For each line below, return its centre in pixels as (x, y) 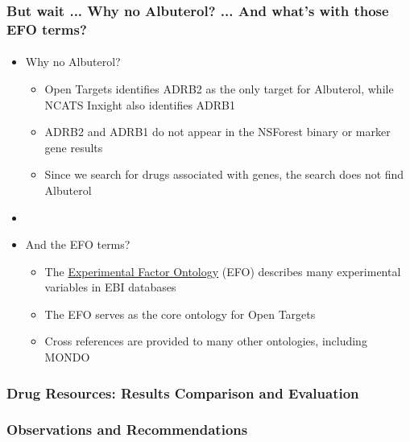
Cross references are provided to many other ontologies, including (206, 341)
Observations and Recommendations (127, 430)
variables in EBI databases (110, 287)
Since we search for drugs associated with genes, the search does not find (224, 174)
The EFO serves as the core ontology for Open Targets (180, 314)
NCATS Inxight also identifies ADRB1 (140, 104)
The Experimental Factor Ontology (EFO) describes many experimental (223, 271)
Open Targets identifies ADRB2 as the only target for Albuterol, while (219, 88)
